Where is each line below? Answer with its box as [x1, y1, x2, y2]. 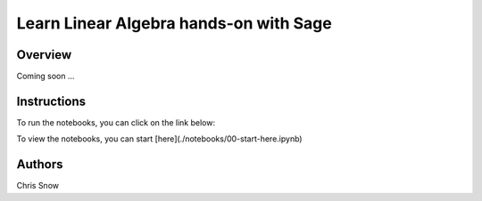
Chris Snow [16, 181, 60, 191]
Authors [16, 157, 63, 173]
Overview [16, 47, 72, 62]
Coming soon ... [16, 71, 75, 82]
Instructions [16, 93, 87, 109]
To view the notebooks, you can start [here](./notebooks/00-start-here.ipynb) [16, 133, 303, 144]
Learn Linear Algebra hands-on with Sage [16, 13, 332, 33]
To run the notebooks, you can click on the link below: [16, 117, 216, 128]
